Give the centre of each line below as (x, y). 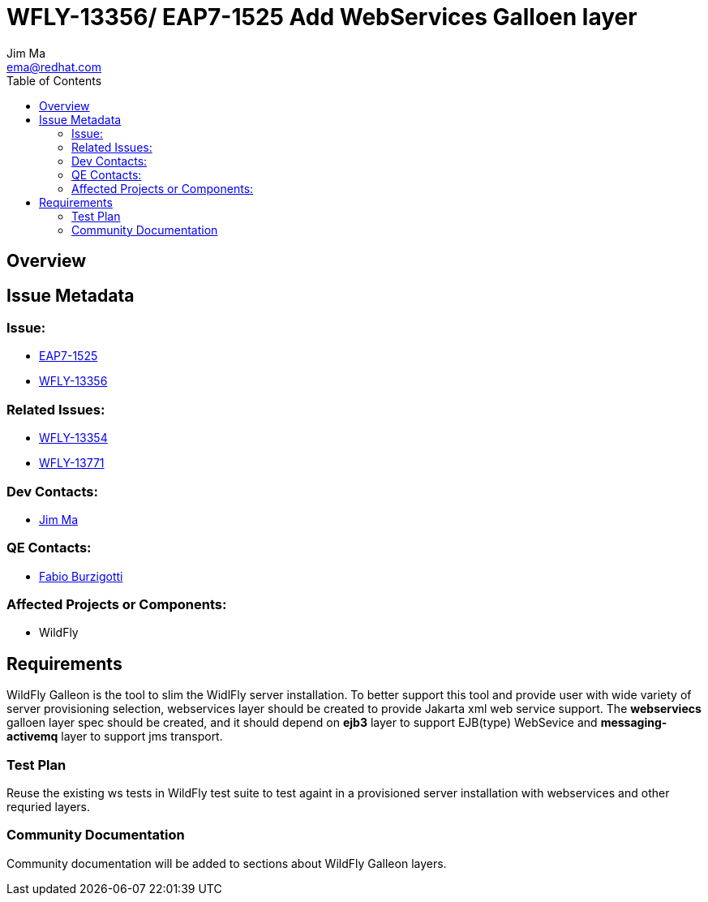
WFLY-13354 (73, 438)
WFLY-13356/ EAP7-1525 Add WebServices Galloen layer (322, 17)
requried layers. (49, 806)
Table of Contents (54, 80)
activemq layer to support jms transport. (115, 737)
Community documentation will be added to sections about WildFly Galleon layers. (227, 863)
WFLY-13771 (72, 463)
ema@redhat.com (54, 67)
